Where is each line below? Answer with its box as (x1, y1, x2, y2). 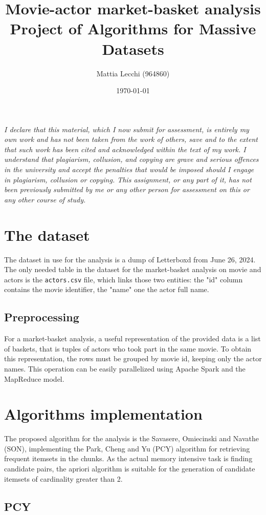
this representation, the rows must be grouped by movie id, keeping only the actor (4, 353, 262, 364)
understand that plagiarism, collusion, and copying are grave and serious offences (4, 154, 259, 164)
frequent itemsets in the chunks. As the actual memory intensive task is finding (4, 453, 253, 464)
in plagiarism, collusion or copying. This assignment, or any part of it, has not (4, 174, 252, 184)
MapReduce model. (4, 373, 64, 384)
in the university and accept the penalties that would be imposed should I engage (4, 164, 254, 175)
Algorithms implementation (4, 403, 203, 424)
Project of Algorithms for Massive (10, 18, 256, 39)
